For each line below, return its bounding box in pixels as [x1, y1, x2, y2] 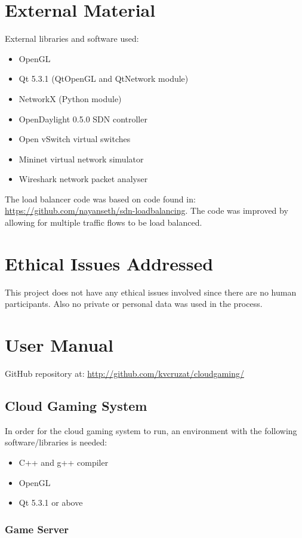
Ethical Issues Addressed [5, 251, 214, 275]
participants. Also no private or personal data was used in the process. [5, 297, 263, 310]
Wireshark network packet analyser [19, 173, 148, 185]
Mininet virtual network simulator [19, 152, 144, 165]
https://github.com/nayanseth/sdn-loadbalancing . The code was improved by [5, 204, 288, 217]
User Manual [5, 333, 113, 357]
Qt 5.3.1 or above [19, 496, 83, 509]
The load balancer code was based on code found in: [5, 192, 196, 205]
